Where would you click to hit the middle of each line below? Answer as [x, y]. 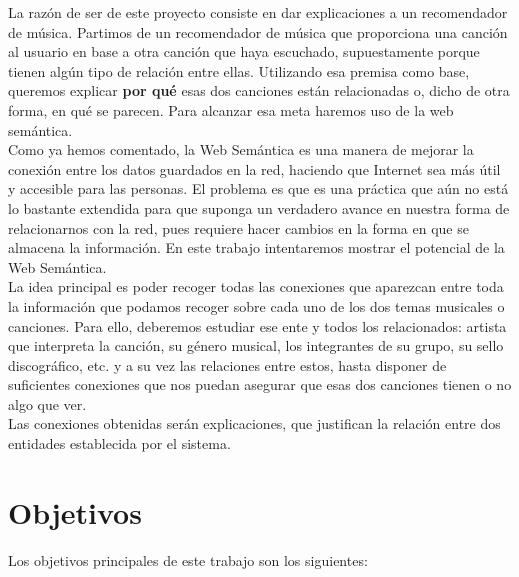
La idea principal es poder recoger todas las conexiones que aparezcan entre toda [256, 286]
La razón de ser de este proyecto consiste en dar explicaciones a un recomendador [258, 12]
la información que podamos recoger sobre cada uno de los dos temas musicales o [256, 305]
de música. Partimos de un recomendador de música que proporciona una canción [258, 31]
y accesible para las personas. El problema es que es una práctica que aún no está [258, 188]
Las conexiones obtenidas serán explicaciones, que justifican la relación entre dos [254, 423]
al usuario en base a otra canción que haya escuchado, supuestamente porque [244, 51]
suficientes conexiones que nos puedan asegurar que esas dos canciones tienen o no [260, 384]
